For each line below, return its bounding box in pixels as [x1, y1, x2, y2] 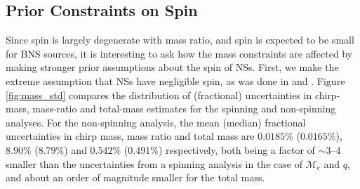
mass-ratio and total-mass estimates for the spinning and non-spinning [32, 101, 336, 116]
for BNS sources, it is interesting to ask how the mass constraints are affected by [6, 46, 353, 60]
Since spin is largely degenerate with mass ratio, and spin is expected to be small [6, 32, 354, 47]
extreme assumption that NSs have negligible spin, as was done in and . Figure [6, 73, 345, 88]
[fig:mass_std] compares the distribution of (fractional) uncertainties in [6, 87, 312, 102]
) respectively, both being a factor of [158, 142, 315, 157]
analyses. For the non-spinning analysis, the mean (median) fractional [6, 115, 306, 129]
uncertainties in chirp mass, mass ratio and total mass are [6, 129, 255, 143]
